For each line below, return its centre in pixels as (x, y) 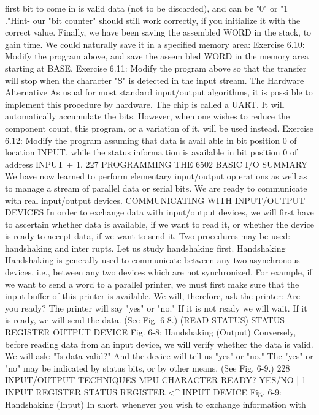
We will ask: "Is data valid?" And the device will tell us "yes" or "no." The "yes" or (159, 356)
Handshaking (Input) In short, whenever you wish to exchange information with (156, 404)
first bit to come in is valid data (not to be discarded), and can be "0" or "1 (147, 8)
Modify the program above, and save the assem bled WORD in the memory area (157, 56)
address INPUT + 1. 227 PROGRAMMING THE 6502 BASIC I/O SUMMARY (156, 164)
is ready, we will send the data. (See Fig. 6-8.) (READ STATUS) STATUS (145, 320)
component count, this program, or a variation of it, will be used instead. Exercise (159, 128)
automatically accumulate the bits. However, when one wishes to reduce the (148, 116)
